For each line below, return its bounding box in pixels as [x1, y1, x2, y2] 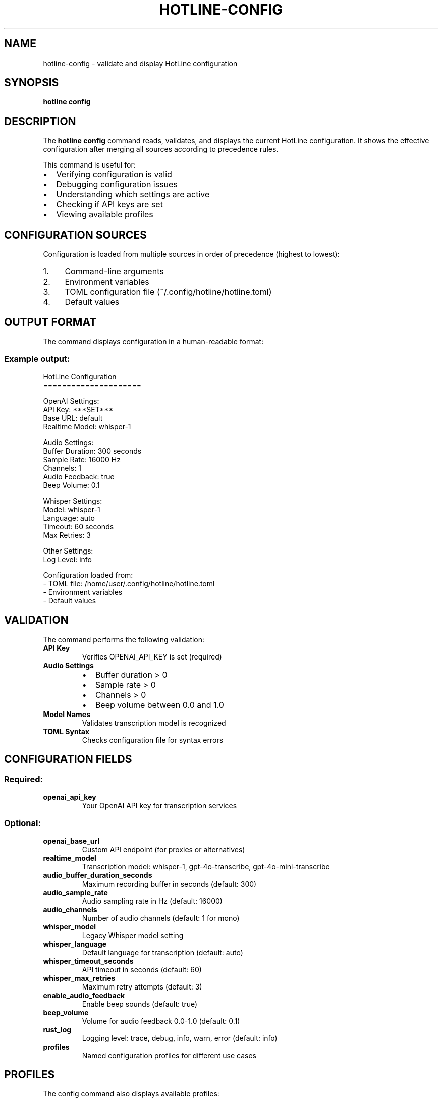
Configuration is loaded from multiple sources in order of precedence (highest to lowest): [43, 250, 340, 259]
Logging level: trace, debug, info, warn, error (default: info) [82, 1033, 278, 1042]
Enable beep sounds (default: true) [82, 999, 198, 1008]
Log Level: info [43, 555, 92, 564]
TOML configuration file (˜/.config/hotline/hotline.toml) [65, 287, 272, 297]
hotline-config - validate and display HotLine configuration [43, 59, 238, 68]
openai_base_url [43, 836, 100, 845]
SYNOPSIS [4, 76, 59, 89]
